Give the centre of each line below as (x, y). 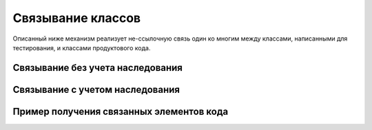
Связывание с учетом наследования (96, 89)
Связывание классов (77, 18)
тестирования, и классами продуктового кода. (82, 47)
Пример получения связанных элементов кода (121, 111)
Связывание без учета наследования (97, 68)
